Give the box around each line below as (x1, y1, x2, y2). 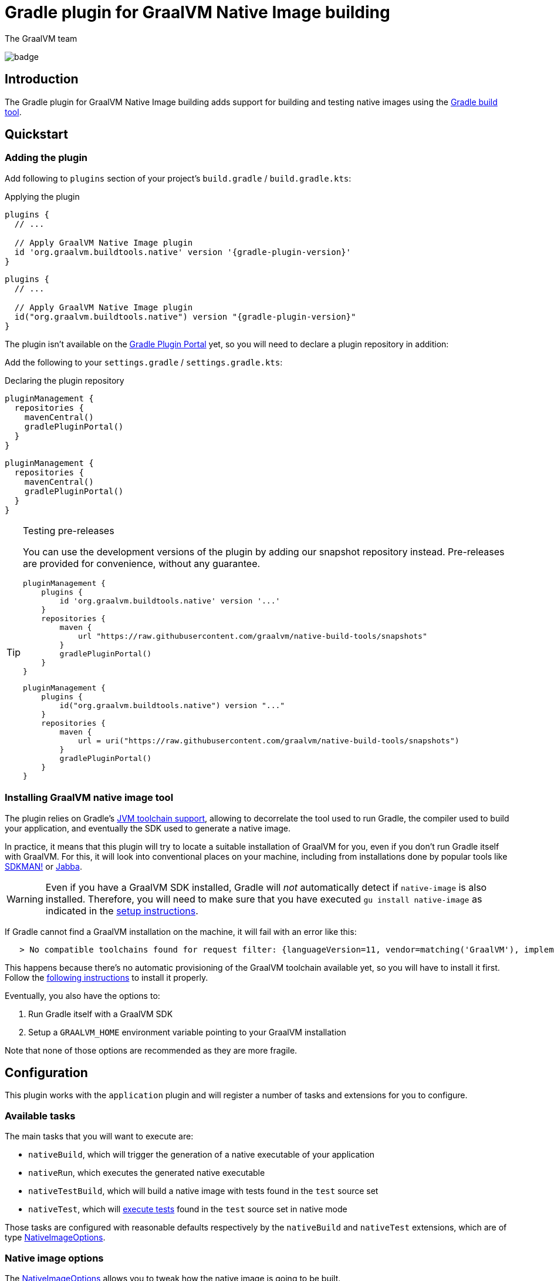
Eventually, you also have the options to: (5, 990, 160, 1001)
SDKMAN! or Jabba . (5, 861, 82, 871)
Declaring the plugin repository (5, 375, 124, 385)
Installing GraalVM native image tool (5, 792, 174, 804)
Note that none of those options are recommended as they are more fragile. (5, 1045, 298, 1055)
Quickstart (5, 127, 69, 142)
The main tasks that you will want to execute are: (5, 1131, 194, 1142)
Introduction (5, 72, 79, 87)
